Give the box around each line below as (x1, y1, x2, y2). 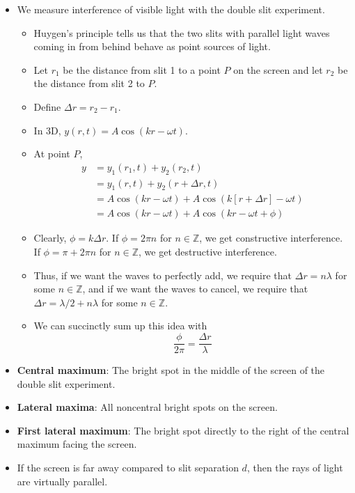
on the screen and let (233, 62, 323, 77)
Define (33, 99, 61, 114)
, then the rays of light (246, 460, 343, 475)
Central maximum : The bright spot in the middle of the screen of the (17, 363, 325, 377)
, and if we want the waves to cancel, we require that (82, 281, 308, 296)
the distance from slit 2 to (33, 76, 145, 91)
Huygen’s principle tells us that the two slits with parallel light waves (33, 25, 330, 40)
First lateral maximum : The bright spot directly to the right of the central (17, 423, 349, 437)
